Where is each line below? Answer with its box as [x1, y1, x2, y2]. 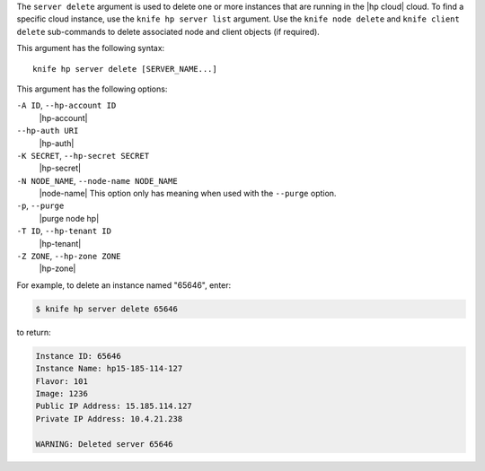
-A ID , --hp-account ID [16, 100, 117, 111]
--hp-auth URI [16, 126, 79, 136]
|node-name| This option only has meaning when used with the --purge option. [39, 188, 337, 199]
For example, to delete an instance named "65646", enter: [16, 279, 232, 291]
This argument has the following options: [16, 83, 168, 94]
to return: [16, 327, 51, 337]
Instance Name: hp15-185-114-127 [35, 363, 183, 374]
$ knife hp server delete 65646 [35, 303, 179, 314]
